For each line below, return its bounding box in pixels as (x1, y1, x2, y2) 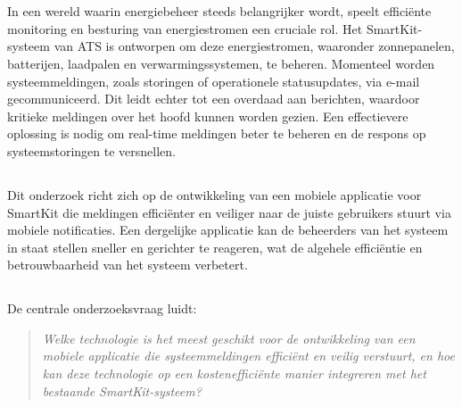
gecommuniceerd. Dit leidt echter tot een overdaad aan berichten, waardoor (7, 89, 420, 108)
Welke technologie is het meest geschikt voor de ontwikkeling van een (42, 328, 416, 347)
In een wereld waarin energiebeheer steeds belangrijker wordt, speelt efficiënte (7, 2, 432, 21)
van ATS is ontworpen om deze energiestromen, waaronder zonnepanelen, (54, 37, 455, 55)
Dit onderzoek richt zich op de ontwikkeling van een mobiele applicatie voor (7, 185, 422, 203)
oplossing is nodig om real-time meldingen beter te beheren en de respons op (7, 124, 426, 143)
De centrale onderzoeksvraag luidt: (7, 299, 197, 318)
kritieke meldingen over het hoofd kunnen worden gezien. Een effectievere (7, 106, 408, 125)
